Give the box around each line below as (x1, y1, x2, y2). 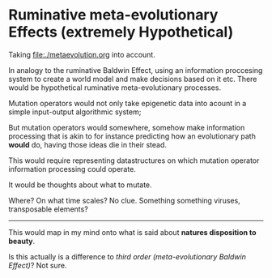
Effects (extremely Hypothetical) (8, 23, 234, 41)
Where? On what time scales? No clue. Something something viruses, (8, 195, 240, 205)
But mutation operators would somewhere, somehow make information (8, 122, 245, 132)
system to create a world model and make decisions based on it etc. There (8, 74, 257, 83)
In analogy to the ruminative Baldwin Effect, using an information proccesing (8, 65, 263, 75)
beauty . (8, 236, 36, 246)
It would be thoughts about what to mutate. (8, 180, 152, 190)
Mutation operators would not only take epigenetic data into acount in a (8, 98, 247, 108)
